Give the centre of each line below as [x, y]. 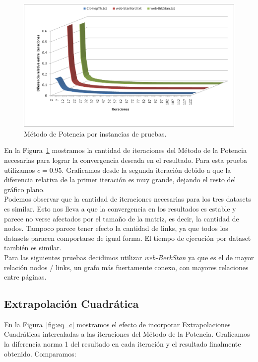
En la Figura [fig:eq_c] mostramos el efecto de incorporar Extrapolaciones [117, 324]
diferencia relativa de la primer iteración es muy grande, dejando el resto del [120, 180]
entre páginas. [25, 277]
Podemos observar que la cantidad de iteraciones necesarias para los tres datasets [128, 199]
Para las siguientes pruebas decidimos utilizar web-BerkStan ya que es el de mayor [129, 257]
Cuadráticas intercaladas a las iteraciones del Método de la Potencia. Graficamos [127, 334]
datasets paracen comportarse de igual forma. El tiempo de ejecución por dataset [128, 238]
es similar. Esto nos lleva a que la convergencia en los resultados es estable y [120, 208]
